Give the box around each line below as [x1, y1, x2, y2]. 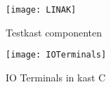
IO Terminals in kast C [6, 69, 106, 84]
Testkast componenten [6, 25, 103, 39]
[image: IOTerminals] [6, 50, 107, 60]
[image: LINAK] [6, 5, 77, 15]
